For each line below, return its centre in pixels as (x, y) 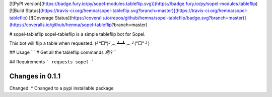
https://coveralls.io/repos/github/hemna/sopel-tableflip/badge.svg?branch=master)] (159, 18)
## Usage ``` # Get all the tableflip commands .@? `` (63, 52)
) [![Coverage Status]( (49, 18)
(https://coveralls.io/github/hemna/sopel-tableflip (60, 25)
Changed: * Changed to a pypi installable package (61, 88)
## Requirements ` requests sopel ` (52, 62)
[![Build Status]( (26, 11)
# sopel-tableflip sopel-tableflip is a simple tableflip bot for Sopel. (77, 34)
